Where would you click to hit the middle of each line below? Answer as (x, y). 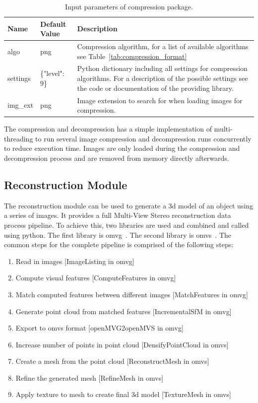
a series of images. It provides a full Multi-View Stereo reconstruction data (118, 215)
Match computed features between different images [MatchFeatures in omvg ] (132, 294)
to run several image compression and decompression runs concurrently (143, 138)
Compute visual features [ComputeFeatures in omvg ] (96, 278)
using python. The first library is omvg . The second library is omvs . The (118, 235)
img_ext (21, 105)
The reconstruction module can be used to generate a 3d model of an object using (129, 205)
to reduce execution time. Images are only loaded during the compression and (122, 148)
